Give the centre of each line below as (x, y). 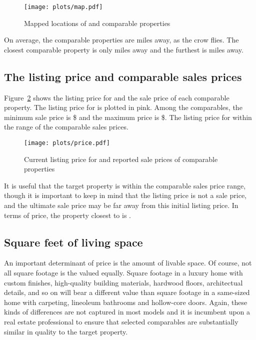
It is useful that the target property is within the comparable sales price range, (125, 185)
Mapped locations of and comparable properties (97, 23)
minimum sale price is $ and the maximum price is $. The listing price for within (128, 117)
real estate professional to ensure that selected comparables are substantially (121, 321)
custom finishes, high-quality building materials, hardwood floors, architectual (123, 282)
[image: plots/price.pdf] (67, 143)
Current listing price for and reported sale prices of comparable (121, 159)
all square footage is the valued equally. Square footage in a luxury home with (123, 273)
